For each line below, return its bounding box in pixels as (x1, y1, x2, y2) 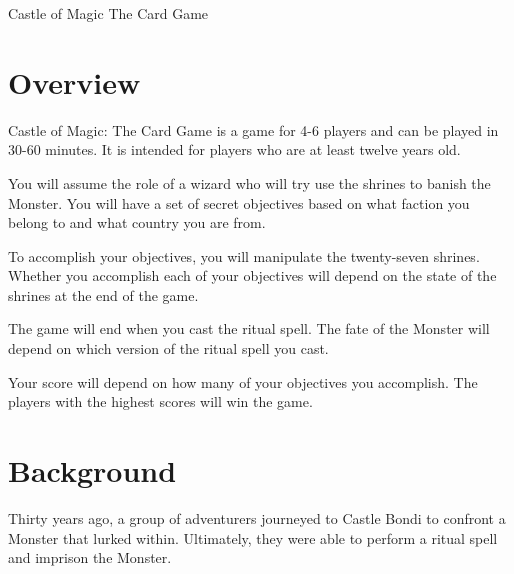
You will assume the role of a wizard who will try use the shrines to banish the (8, 172, 491, 193)
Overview (8, 61, 141, 102)
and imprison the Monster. (8, 547, 172, 568)
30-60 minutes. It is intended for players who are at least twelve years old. (8, 139, 461, 160)
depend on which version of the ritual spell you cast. (8, 338, 329, 359)
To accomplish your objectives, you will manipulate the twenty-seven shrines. (8, 245, 480, 266)
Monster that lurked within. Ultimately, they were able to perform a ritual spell (8, 527, 498, 548)
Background (8, 450, 177, 491)
